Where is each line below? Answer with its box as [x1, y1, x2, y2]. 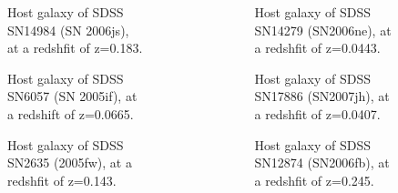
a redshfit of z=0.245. [254, 170, 374, 189]
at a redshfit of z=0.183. [7, 38, 143, 57]
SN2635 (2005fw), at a [7, 153, 132, 172]
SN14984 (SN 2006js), [7, 20, 129, 39]
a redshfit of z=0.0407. [254, 104, 381, 123]
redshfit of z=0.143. [7, 170, 117, 189]
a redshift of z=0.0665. [7, 104, 134, 123]
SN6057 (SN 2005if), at [7, 86, 138, 106]
